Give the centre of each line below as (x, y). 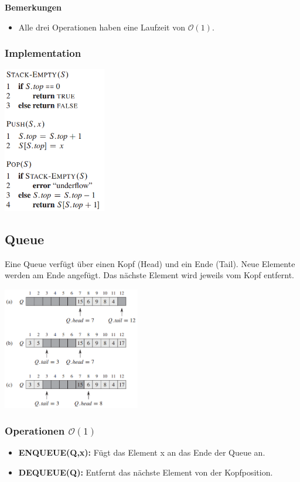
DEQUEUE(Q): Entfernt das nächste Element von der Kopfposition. (146, 472)
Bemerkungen (33, 7)
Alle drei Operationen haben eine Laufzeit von (102, 27)
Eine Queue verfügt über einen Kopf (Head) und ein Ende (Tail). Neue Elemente (150, 263)
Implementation (43, 53)
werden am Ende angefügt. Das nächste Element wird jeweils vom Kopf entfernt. (150, 275)
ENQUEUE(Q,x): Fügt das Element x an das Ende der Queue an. (142, 452)
